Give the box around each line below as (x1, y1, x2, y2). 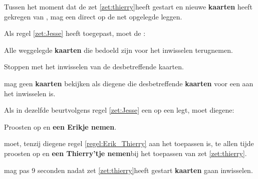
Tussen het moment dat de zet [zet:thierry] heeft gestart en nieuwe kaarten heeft (4, 1, 252, 11)
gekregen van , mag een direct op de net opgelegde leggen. (4, 11, 182, 21)
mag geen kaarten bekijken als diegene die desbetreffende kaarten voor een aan (4, 78, 253, 88)
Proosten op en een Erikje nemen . (4, 121, 117, 132)
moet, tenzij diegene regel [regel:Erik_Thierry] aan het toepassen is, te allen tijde (4, 138, 254, 149)
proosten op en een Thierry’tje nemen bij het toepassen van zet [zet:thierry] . (4, 148, 247, 158)
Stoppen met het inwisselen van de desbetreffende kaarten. (4, 61, 184, 72)
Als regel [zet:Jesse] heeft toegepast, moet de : (4, 28, 146, 38)
